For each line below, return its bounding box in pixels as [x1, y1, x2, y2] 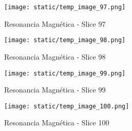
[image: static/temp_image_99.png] [4, 69, 126, 77]
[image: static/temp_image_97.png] [4, 4, 126, 11]
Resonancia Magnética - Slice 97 [4, 18, 106, 29]
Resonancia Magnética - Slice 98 [4, 51, 106, 62]
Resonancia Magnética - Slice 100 [4, 117, 109, 128]
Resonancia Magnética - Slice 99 [4, 84, 106, 95]
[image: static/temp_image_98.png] [4, 36, 126, 44]
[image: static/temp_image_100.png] [4, 102, 129, 110]
